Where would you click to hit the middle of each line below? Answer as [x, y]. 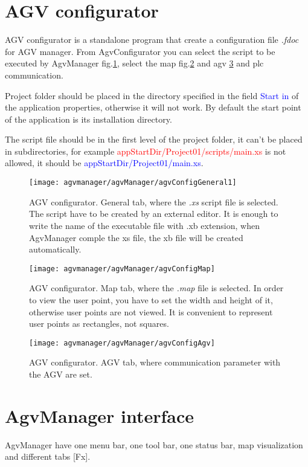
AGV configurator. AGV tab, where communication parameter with [155, 362]
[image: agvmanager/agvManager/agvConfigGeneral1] [133, 183]
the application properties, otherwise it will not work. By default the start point [153, 107]
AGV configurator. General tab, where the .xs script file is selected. [154, 201]
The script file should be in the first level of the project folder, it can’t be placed [154, 139]
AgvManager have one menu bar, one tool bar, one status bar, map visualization [154, 444]
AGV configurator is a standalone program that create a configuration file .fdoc [152, 40]
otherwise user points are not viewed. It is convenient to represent [151, 311]
